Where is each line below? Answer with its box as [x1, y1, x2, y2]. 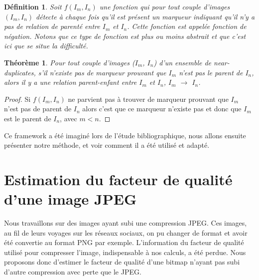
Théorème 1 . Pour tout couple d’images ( [4, 57, 135, 67]
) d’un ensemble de [153, 57, 212, 67]
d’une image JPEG [4, 189, 137, 209]
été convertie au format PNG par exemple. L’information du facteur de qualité [4, 237, 244, 248]
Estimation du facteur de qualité [4, 169, 233, 189]
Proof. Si [4, 93, 31, 104]
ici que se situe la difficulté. [4, 40, 88, 51]
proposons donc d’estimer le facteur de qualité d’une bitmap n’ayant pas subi [4, 257, 240, 267]
